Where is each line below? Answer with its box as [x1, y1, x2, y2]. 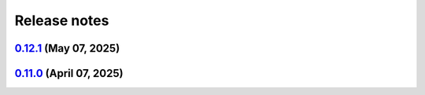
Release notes [14, 12, 109, 29]
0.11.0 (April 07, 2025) [14, 67, 124, 80]
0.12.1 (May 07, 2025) [14, 42, 120, 55]
